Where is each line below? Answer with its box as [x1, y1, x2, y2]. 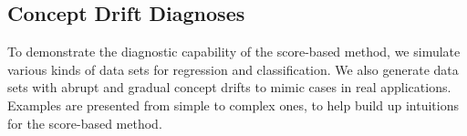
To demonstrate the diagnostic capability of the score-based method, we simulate [7, 42, 461, 61]
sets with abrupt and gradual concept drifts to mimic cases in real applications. [7, 78, 451, 97]
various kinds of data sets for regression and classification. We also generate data [7, 59, 459, 78]
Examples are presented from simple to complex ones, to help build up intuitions [7, 95, 459, 114]
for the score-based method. [7, 113, 162, 132]
